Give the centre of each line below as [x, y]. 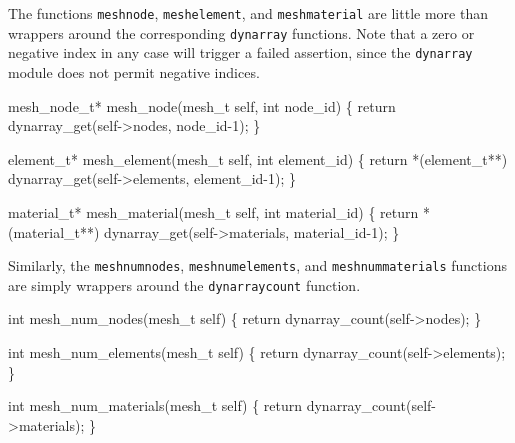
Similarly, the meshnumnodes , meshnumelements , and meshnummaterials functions [257, 265]
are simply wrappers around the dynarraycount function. [184, 284]
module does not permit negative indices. [134, 71]
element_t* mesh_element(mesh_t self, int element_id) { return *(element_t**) [258, 158]
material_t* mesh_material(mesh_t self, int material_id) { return [213, 211]
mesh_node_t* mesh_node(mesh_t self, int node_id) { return [202, 105]
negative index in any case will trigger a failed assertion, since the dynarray [240, 52]
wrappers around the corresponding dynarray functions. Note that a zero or [241, 32]
